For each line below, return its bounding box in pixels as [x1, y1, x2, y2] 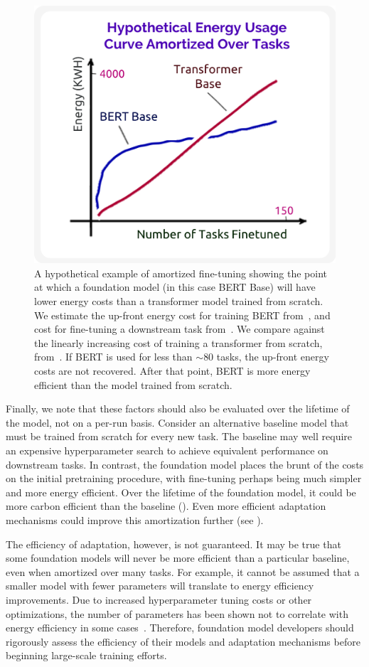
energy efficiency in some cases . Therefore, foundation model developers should [6, 620, 354, 635]
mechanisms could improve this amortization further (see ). [6, 512, 264, 527]
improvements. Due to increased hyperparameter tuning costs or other [6, 592, 312, 607]
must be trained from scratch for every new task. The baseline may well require [6, 429, 353, 444]
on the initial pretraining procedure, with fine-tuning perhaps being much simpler [6, 471, 362, 486]
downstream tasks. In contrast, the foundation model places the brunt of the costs [6, 457, 364, 471]
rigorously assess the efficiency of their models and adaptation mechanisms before [6, 634, 360, 649]
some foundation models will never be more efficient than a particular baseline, [6, 550, 350, 565]
